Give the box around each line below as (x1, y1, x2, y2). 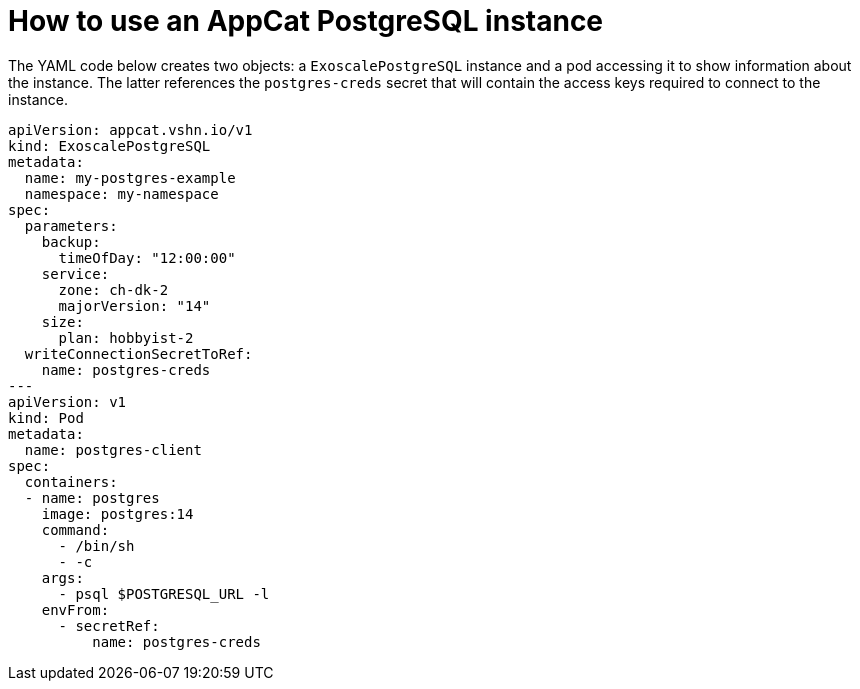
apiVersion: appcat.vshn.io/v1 (8, 121, 253, 138)
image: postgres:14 (41, 505, 194, 522)
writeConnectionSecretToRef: (24, 345, 253, 362)
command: (41, 521, 110, 538)
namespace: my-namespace (24, 185, 219, 202)
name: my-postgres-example (24, 169, 236, 186)
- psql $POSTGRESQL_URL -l (58, 585, 270, 602)
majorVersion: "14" (58, 297, 211, 314)
